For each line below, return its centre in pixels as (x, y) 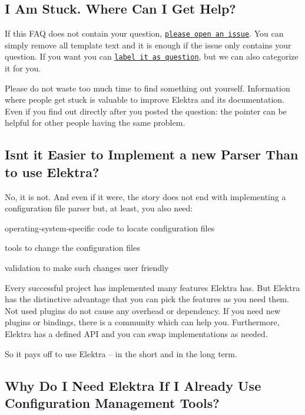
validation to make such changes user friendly (87, 268)
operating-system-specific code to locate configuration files (110, 228)
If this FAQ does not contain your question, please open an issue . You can (144, 33)
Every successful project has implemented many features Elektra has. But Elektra (152, 287)
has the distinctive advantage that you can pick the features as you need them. (147, 299)
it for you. (23, 68)
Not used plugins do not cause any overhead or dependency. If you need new (143, 310)
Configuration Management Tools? (112, 402)
